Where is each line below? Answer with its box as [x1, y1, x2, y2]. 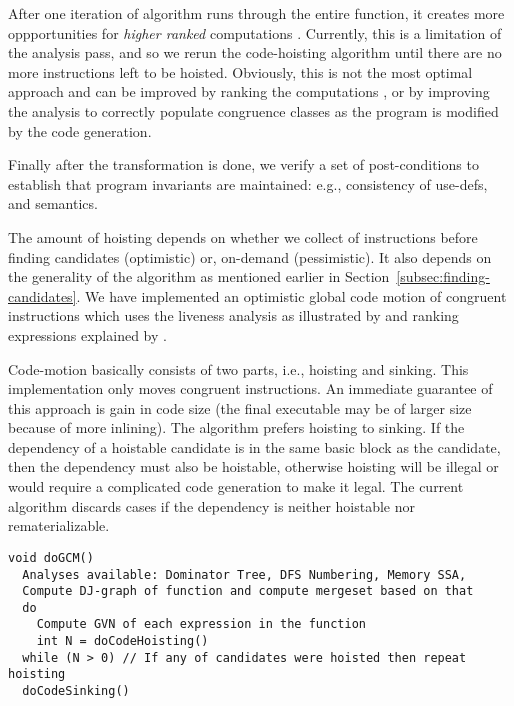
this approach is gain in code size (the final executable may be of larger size [8, 397, 472, 418]
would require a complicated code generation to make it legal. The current [8, 476, 464, 497]
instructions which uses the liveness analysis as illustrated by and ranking [8, 305, 459, 326]
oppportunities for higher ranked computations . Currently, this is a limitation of [8, 22, 502, 43]
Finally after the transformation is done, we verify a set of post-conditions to [8, 154, 479, 175]
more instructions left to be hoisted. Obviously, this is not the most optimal [8, 61, 473, 82]
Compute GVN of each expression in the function [36, 617, 366, 632]
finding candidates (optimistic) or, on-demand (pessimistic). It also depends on [8, 246, 492, 267]
